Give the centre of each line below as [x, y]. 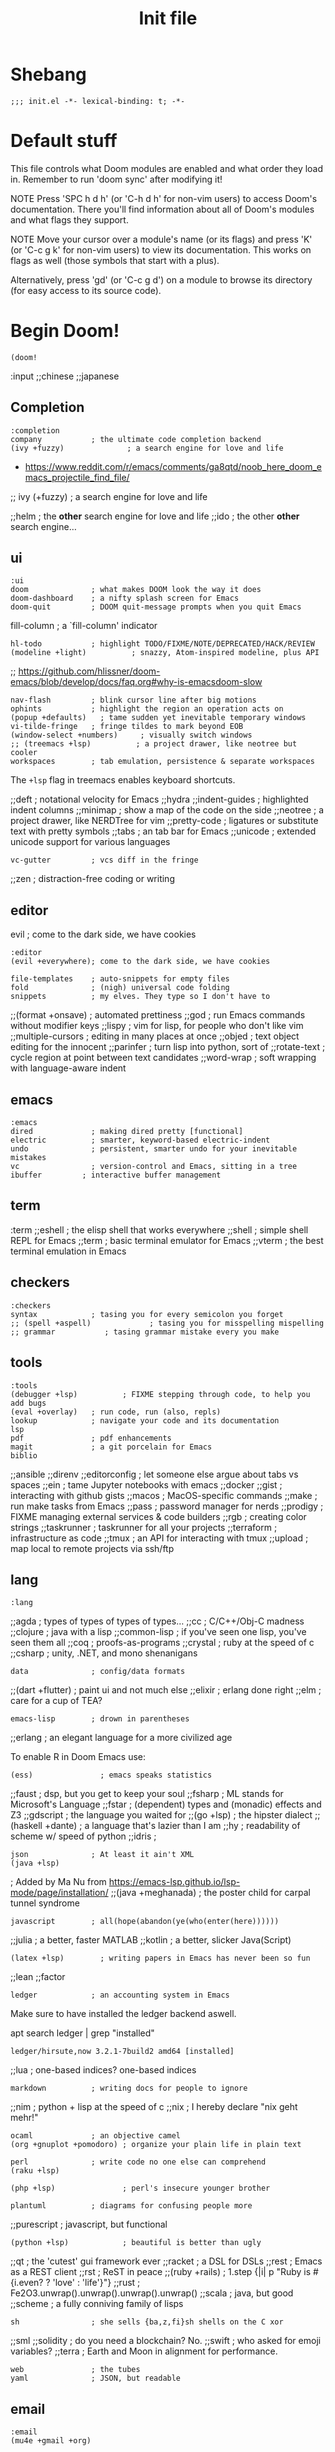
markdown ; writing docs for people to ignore [129, 2088]
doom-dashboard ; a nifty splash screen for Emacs [125, 598]
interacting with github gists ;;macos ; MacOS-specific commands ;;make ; [164, 1495]
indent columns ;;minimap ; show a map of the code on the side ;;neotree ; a [167, 810]
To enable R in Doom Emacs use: [78, 1757]
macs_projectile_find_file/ [77, 477]
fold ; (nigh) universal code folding [120, 988]
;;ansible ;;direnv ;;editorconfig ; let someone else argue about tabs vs [154, 1474]
